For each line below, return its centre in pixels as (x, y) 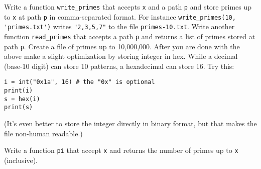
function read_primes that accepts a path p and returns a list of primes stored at (130, 36)
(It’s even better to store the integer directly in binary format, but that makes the (130, 123)
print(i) (19, 91)
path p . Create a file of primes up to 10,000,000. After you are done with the (122, 46)
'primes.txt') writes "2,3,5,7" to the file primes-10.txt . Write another (119, 26)
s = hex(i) (22, 99)
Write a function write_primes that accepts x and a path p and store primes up (128, 7)
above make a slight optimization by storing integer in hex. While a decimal (121, 56)
